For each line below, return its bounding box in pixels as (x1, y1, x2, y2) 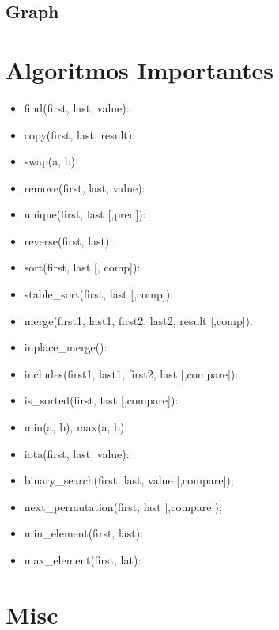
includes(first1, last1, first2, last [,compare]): (24, 365, 239, 381)
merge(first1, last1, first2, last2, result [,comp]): (24, 312, 253, 328)
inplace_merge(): (24, 339, 107, 355)
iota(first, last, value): (24, 445, 130, 461)
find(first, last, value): (24, 99, 130, 116)
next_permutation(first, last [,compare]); (24, 498, 222, 514)
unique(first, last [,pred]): (24, 206, 146, 222)
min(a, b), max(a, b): (24, 419, 128, 435)
